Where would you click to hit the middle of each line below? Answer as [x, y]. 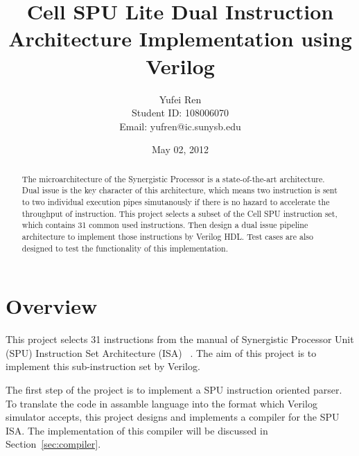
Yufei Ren [180, 99]
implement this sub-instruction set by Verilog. [103, 366]
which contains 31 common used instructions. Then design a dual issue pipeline [165, 225]
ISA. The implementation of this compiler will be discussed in [137, 430]
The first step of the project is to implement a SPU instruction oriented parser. [174, 389]
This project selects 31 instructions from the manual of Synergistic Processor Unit [180, 339]
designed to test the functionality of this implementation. [125, 248]
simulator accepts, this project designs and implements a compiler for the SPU [173, 417]
